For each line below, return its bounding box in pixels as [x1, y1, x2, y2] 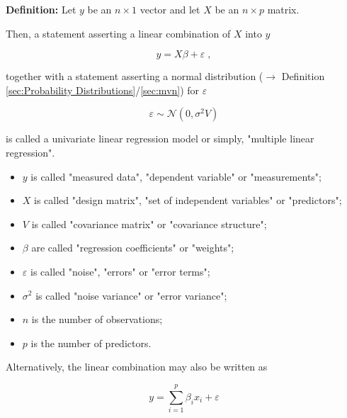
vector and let [140, 2, 200, 16]
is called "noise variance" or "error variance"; [35, 288, 227, 303]
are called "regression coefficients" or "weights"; [31, 240, 234, 255]
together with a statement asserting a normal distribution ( [6, 69, 263, 84]
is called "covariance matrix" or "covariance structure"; [31, 216, 267, 231]
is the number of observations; [31, 312, 163, 327]
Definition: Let [6, 2, 76, 16]
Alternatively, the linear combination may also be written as [6, 359, 268, 374]
